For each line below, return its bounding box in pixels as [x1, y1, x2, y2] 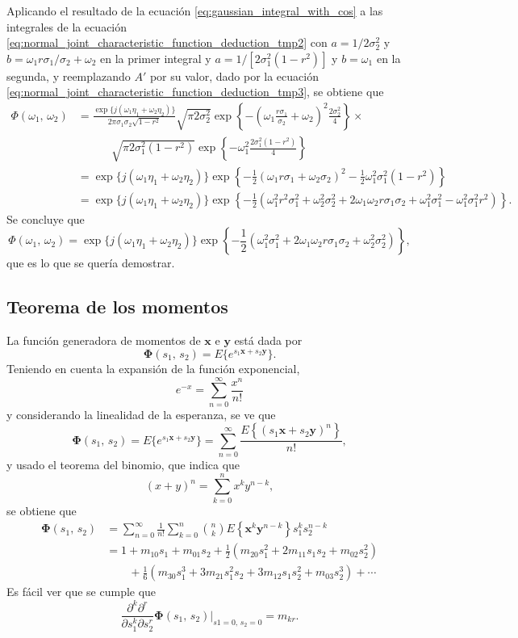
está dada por [234, 332, 303, 349]
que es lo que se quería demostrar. [6, 254, 175, 271]
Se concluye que [6, 210, 85, 227]
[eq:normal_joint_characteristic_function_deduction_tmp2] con [6, 34, 328, 51]
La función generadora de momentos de [6, 332, 201, 349]
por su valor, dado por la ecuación [149, 67, 319, 84]
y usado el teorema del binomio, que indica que [6, 456, 240, 472]
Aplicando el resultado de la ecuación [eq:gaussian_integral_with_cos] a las [6, 2, 383, 19]
